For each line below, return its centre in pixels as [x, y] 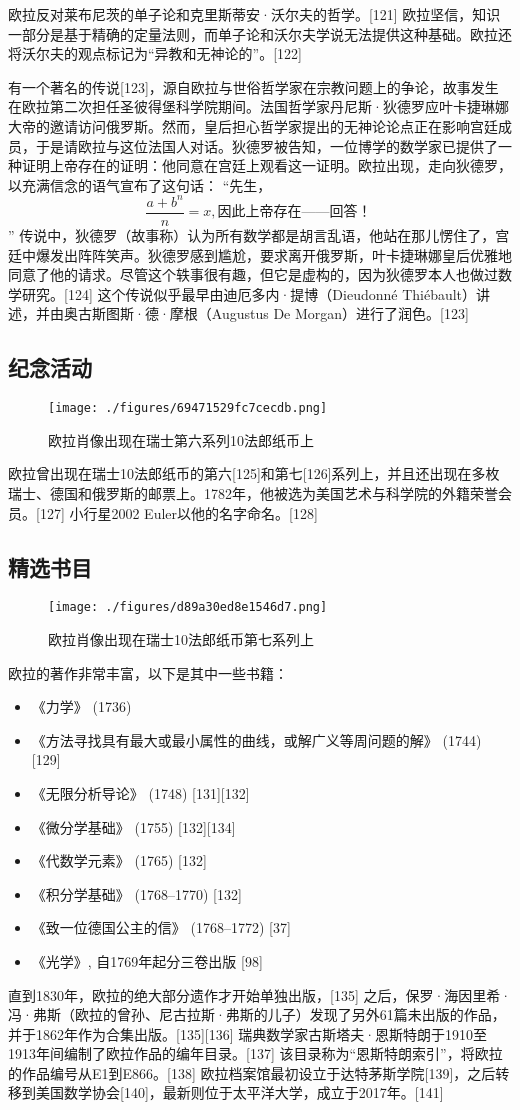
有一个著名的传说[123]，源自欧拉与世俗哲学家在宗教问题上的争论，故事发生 [253, 86]
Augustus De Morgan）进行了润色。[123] [340, 313]
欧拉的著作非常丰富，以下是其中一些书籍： [148, 672]
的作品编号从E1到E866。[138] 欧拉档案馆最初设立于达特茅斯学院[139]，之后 [252, 1072]
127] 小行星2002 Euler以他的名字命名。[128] [178, 512]
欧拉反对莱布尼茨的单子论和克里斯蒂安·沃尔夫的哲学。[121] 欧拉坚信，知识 [254, 14]
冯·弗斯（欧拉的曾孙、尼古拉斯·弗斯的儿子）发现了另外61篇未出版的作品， [257, 1014]
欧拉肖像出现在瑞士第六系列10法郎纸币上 [181, 439]
